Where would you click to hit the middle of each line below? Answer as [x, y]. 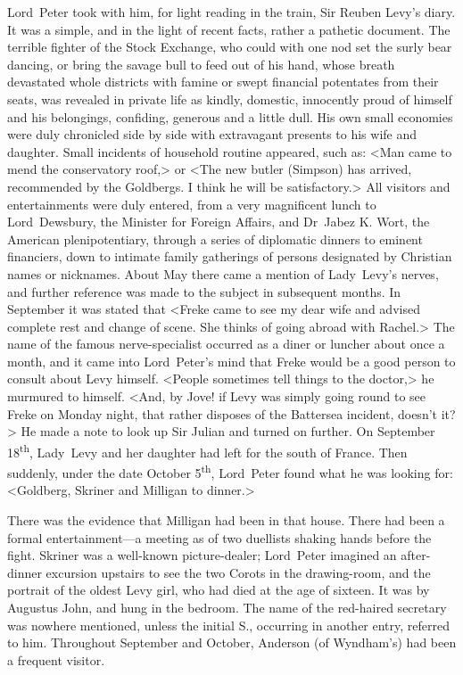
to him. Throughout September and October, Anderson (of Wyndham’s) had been [232, 642]
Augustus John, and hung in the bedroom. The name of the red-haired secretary [227, 607]
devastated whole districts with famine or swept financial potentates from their [223, 82]
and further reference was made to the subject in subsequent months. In [204, 291]
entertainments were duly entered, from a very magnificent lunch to [192, 204]
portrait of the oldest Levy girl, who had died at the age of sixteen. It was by [219, 590]
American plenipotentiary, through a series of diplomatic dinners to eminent [215, 239]
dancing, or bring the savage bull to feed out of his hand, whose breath [201, 64]
